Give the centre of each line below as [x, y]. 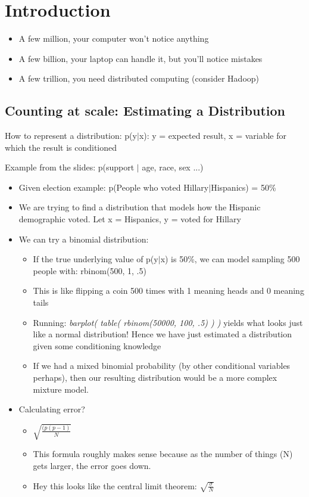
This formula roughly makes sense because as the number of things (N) [163, 454]
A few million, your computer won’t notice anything [114, 38]
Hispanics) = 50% [244, 187]
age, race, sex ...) [173, 167]
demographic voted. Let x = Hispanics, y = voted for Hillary [130, 219]
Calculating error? [52, 409]
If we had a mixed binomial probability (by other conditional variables [162, 366]
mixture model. [61, 389]
